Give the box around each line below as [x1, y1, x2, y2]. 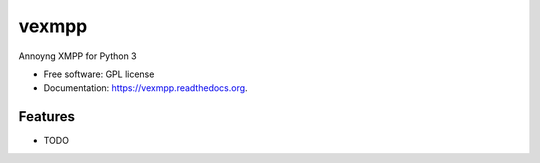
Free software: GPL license [43, 68, 155, 80]
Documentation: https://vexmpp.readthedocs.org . [43, 82, 249, 94]
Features [18, 108, 75, 125]
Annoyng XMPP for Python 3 [18, 50, 137, 62]
